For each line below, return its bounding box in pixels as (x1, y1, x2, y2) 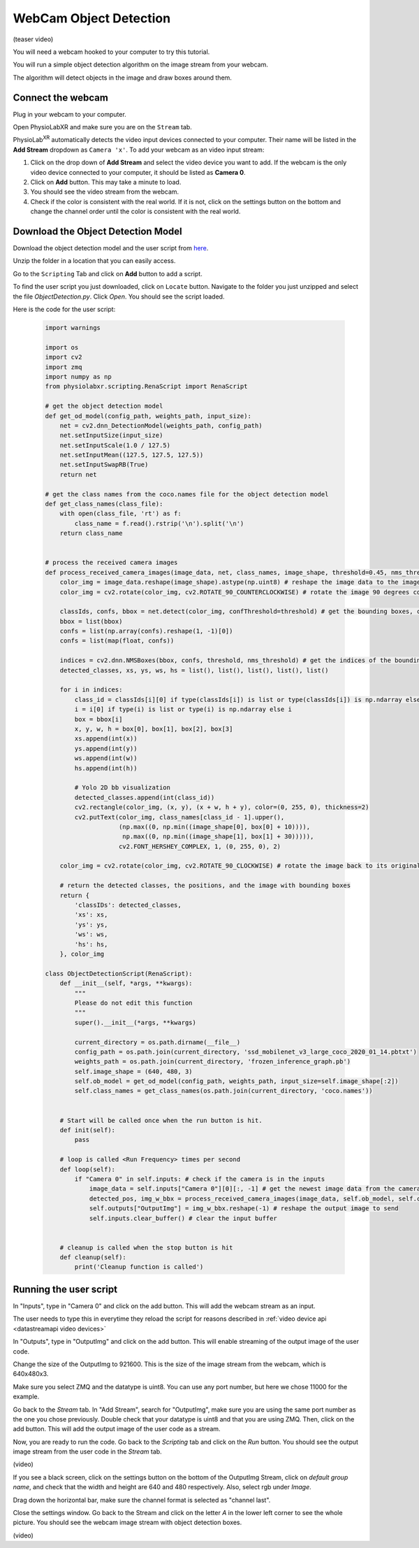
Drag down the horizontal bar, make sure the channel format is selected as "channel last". (13, 1496, 271, 1504)
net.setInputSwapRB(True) (59, 461, 149, 468)
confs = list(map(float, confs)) (59, 637, 175, 645)
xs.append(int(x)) (74, 735, 138, 743)
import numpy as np (45, 373, 112, 380)
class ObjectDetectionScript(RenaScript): (45, 969, 193, 977)
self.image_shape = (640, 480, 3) (74, 1067, 193, 1075)
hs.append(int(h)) (74, 764, 138, 772)
